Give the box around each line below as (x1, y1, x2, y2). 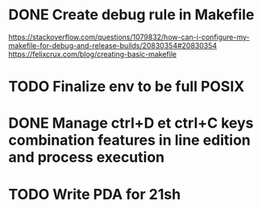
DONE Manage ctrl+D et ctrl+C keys (8, 114, 254, 133)
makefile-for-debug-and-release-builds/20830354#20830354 (8, 40, 218, 50)
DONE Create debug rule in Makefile (8, 6, 255, 24)
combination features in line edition (8, 131, 252, 149)
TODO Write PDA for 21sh (8, 185, 181, 203)
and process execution (8, 149, 165, 166)
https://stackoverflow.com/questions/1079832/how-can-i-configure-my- (8, 32, 250, 42)
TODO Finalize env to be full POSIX (8, 78, 245, 96)
